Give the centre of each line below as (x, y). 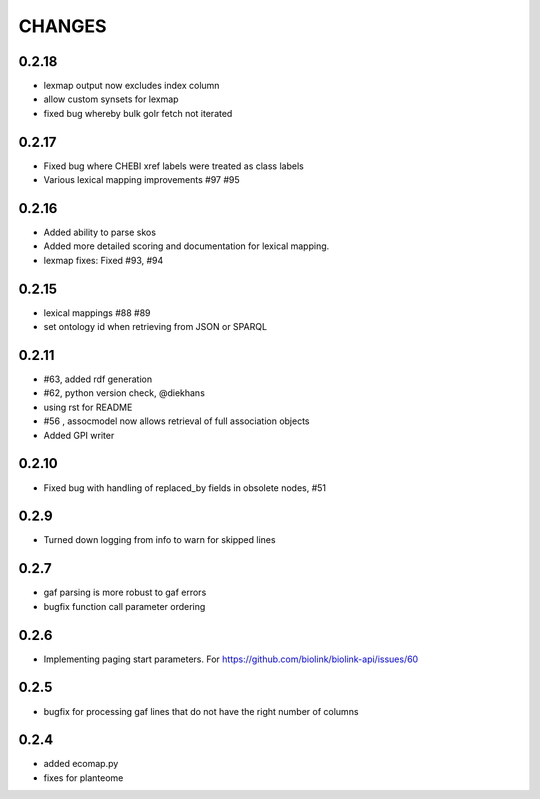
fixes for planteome (83, 777)
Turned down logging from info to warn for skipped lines (159, 540)
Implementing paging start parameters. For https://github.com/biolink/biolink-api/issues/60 (231, 659)
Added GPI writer (79, 435)
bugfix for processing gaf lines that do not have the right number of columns (201, 711)
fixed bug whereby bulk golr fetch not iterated (138, 113)
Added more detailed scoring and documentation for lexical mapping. (186, 246)
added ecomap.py (81, 764)
